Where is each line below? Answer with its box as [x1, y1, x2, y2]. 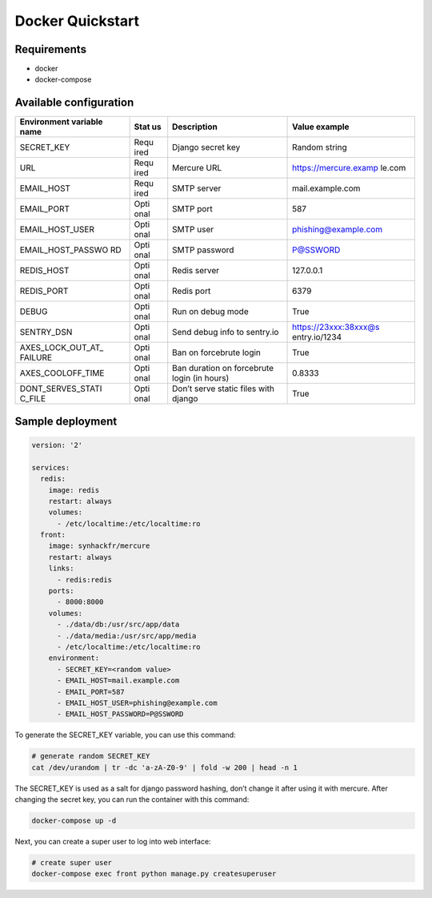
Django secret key [172, 142, 241, 153]
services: [31, 463, 70, 472]
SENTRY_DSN [19, 327, 73, 338]
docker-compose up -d [31, 816, 117, 825]
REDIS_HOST [19, 265, 70, 276]
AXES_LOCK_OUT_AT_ [19, 342, 104, 353]
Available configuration [14, 96, 134, 110]
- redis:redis [57, 575, 112, 584]
